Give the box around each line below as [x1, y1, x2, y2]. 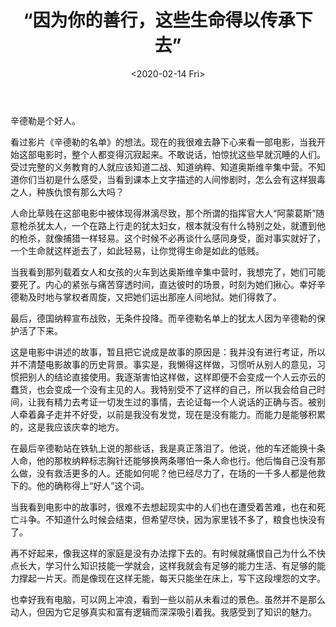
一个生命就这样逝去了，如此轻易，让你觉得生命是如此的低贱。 [10, 244, 265, 256]
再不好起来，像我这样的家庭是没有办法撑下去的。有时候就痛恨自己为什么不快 [10, 547, 326, 559]
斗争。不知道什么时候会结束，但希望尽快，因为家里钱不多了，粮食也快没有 [18, 513, 326, 525]
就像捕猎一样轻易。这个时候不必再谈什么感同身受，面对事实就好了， [44, 232, 326, 244]
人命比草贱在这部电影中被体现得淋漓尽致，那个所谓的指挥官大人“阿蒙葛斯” [10, 207, 317, 219]
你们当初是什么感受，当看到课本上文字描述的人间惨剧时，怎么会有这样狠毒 [18, 173, 326, 185]
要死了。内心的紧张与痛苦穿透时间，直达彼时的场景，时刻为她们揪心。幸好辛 [10, 278, 326, 290]
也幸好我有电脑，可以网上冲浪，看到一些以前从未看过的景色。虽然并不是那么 [10, 593, 326, 605]
